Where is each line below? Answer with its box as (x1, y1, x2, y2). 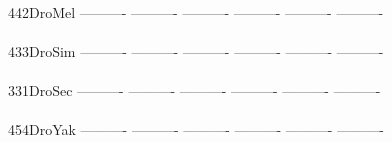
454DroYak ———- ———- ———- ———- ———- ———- (8, 119, 384, 140)
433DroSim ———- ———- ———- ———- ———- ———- (8, 40, 384, 61)
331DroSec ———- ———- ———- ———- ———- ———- (8, 79, 381, 100)
